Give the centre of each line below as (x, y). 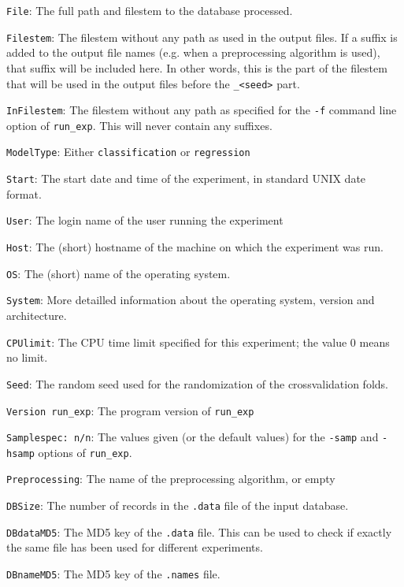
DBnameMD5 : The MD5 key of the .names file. (113, 574)
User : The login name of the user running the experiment (145, 220)
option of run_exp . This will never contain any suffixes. (139, 125)
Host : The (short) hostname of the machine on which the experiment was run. (195, 247)
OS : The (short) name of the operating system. (119, 273)
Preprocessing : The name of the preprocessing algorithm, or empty (171, 479)
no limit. (27, 357)
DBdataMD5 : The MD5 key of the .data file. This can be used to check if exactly (199, 531)
